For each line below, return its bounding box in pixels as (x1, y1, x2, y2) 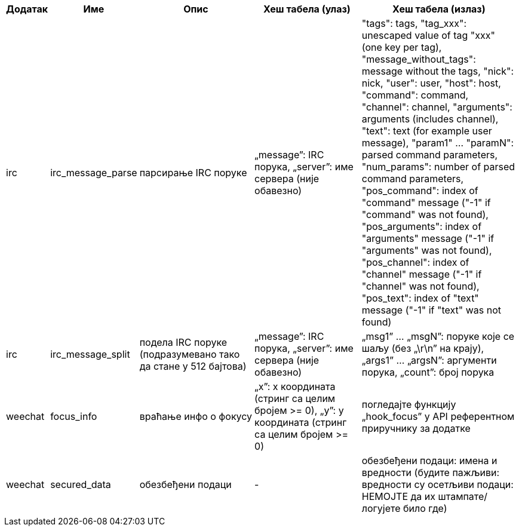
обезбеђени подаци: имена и (361, 455, 497, 466)
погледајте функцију (361, 398, 456, 410)
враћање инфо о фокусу (139, 410, 253, 422)
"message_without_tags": (361, 53, 476, 65)
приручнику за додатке (361, 422, 471, 434)
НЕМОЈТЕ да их (361, 490, 436, 502)
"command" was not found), (361, 208, 489, 220)
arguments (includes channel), (361, 113, 499, 125)
